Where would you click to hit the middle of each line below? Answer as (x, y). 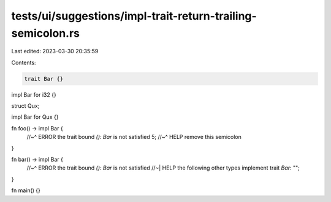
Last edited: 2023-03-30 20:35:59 (55, 51)
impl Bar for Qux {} (35, 117)
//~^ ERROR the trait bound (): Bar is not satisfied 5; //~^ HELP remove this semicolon (134, 137)
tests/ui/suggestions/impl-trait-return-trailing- (134, 16)
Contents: (24, 62)
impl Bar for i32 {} (34, 94)
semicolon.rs (45, 33)
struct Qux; (25, 106)
